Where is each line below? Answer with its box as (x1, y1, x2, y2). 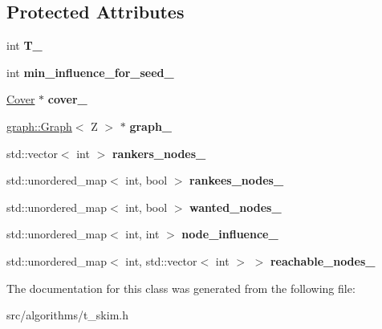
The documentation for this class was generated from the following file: (6, 279, 356, 296)
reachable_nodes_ (270, 252, 376, 269)
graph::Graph (6, 117, 72, 134)
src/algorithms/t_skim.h (6, 307, 128, 323)
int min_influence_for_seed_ (6, 63, 174, 80)
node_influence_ (181, 225, 278, 242)
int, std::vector (125, 252, 197, 269)
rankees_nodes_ (189, 172, 284, 189)
